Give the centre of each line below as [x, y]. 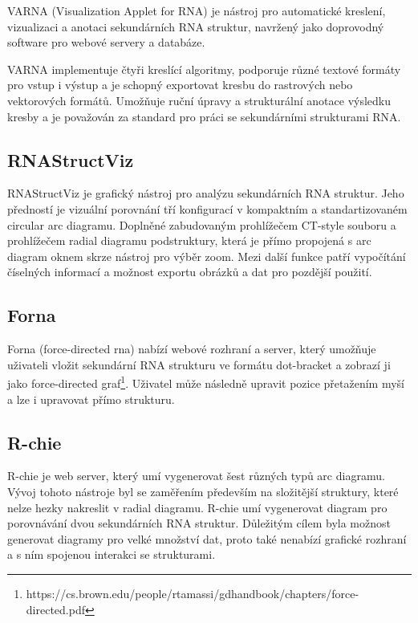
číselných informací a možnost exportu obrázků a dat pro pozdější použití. [190, 272]
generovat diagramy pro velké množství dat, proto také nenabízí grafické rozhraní [207, 538]
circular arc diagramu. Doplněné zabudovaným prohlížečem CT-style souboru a [202, 224]
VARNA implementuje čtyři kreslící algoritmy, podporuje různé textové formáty [204, 69]
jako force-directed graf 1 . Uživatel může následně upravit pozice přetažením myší [206, 382]
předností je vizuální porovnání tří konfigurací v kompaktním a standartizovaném [207, 208]
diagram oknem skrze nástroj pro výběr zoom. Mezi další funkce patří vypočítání [207, 256]
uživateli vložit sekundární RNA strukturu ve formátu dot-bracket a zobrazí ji [199, 364]
